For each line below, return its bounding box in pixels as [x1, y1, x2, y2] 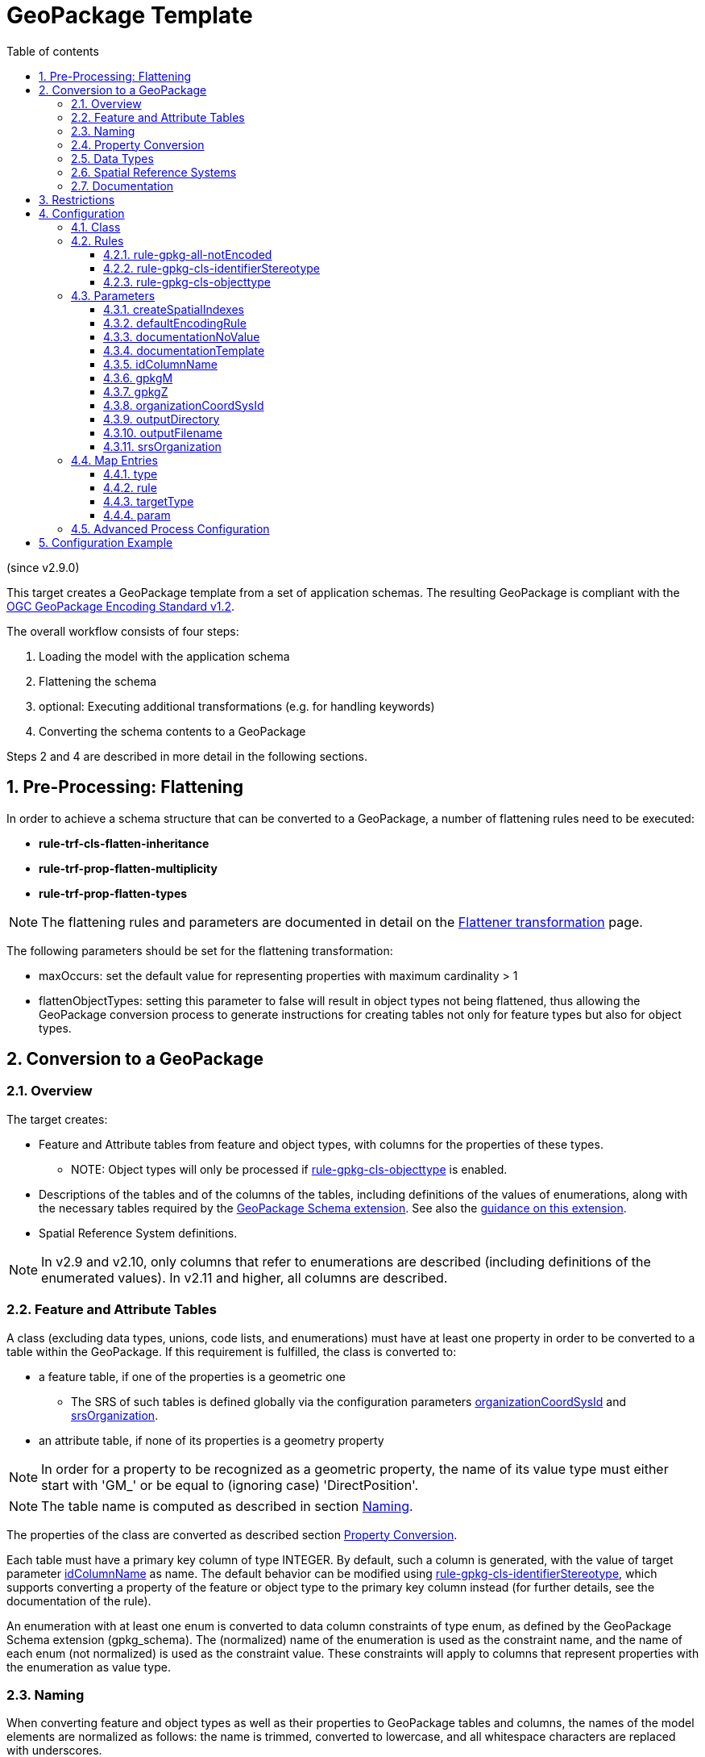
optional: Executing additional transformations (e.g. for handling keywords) [39, 699, 435, 713]
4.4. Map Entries [71, 453, 158, 467]
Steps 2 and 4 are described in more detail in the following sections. [6, 749, 368, 763]
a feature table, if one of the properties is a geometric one [39, 1369, 346, 1383]
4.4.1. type [103, 466, 158, 481]
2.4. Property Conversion [71, 137, 205, 152]
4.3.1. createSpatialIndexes [103, 302, 244, 316]
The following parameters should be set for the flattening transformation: [6, 943, 393, 958]
